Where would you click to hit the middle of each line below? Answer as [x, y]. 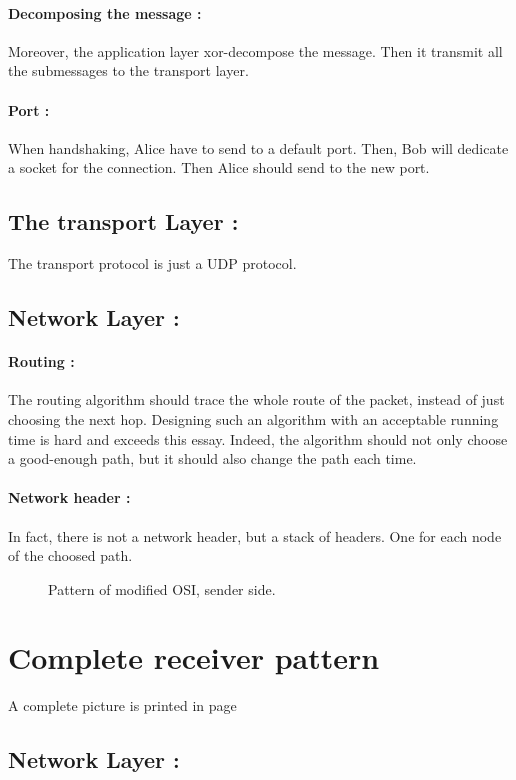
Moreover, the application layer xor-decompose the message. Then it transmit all [255, 50]
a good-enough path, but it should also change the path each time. [212, 458]
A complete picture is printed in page [122, 705]
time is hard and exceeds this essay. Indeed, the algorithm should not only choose [258, 438]
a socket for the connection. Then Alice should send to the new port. [219, 167]
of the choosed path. [70, 555]
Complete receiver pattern [194, 657]
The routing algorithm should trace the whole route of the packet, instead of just [256, 399]
